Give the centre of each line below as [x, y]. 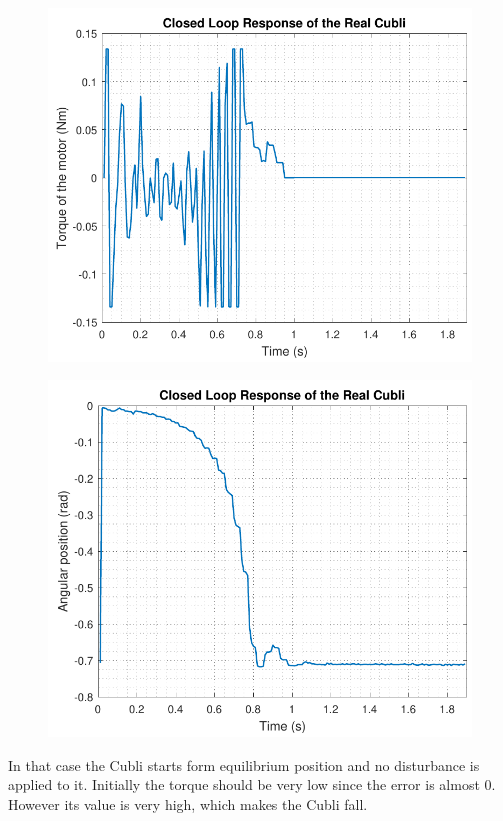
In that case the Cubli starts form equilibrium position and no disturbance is [244, 764]
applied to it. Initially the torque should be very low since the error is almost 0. [252, 784]
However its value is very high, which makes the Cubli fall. [188, 804]
